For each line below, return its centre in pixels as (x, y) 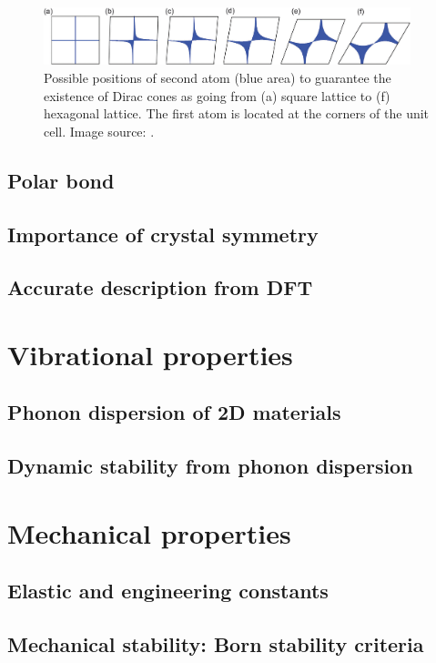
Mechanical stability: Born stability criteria (216, 644)
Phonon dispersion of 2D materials (174, 412)
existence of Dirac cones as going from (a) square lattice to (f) (217, 95)
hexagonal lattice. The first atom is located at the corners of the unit (237, 113)
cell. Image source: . (99, 131)
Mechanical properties (149, 532)
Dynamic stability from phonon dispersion (210, 466)
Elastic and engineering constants (168, 591)
